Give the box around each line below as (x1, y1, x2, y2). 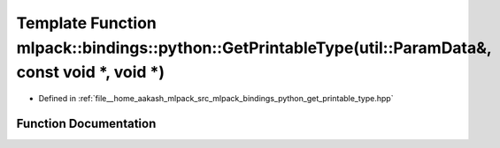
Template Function (16, 13, 157, 33)
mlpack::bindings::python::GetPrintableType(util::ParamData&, (16, 38, 492, 57)
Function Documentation (16, 115, 157, 131)
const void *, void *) (16, 63, 165, 83)
